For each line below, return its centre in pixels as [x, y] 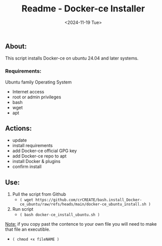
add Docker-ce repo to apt [39, 156]
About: [16, 46]
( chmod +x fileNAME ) [36, 240]
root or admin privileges [37, 97]
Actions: [19, 128]
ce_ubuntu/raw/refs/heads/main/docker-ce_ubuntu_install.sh [83, 204]
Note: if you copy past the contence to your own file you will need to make [81, 224]
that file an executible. [28, 230]
